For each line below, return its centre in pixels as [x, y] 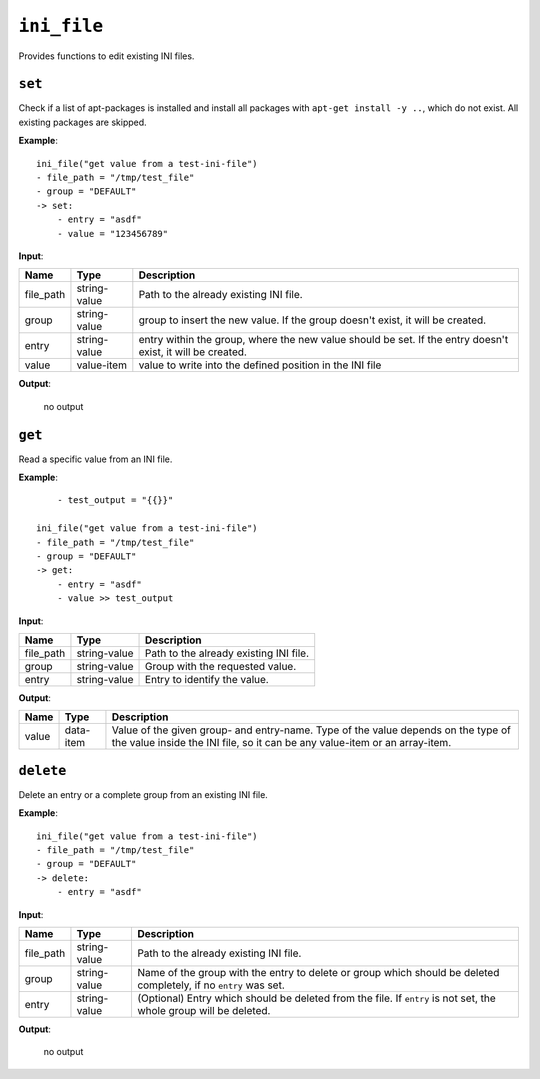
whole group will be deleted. [203, 1010]
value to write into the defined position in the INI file [260, 365]
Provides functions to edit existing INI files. [106, 56]
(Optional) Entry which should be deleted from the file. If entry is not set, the [316, 998]
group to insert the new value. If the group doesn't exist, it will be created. [312, 320]
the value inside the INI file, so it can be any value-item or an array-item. [281, 743]
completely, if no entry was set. [210, 985]
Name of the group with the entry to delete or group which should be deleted [318, 972]
